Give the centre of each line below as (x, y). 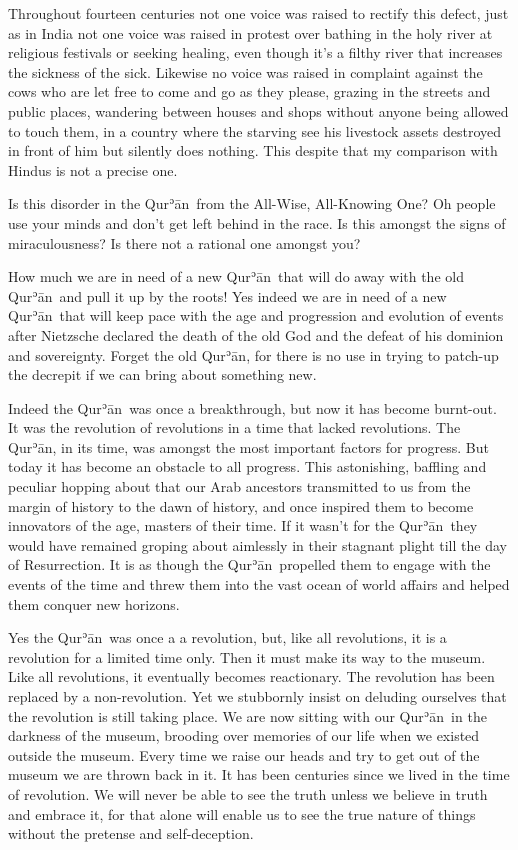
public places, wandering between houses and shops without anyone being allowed (258, 110)
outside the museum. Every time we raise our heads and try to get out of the (244, 754)
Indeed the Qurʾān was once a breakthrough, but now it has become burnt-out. (252, 407)
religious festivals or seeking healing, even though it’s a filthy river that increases (255, 52)
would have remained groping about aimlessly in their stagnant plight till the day (257, 544)
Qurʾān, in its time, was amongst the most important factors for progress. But (248, 446)
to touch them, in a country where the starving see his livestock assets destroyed (255, 130)
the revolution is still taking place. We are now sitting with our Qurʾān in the (247, 715)
